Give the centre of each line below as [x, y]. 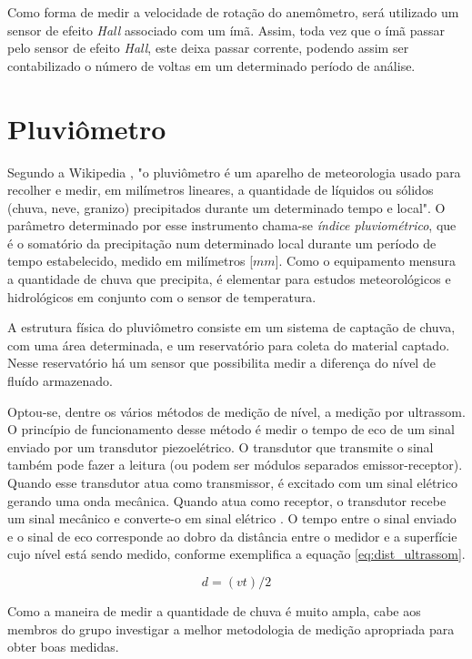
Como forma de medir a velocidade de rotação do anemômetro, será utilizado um [233, 12]
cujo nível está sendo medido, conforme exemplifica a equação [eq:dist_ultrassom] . [236, 554]
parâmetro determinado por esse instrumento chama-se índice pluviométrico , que [232, 225]
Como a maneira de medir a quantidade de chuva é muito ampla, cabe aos [214, 610]
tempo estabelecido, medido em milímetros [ [131, 261]
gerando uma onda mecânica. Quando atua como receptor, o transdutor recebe [227, 500]
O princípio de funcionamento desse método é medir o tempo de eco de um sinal [231, 429]
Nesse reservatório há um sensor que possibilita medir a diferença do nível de [221, 363]
